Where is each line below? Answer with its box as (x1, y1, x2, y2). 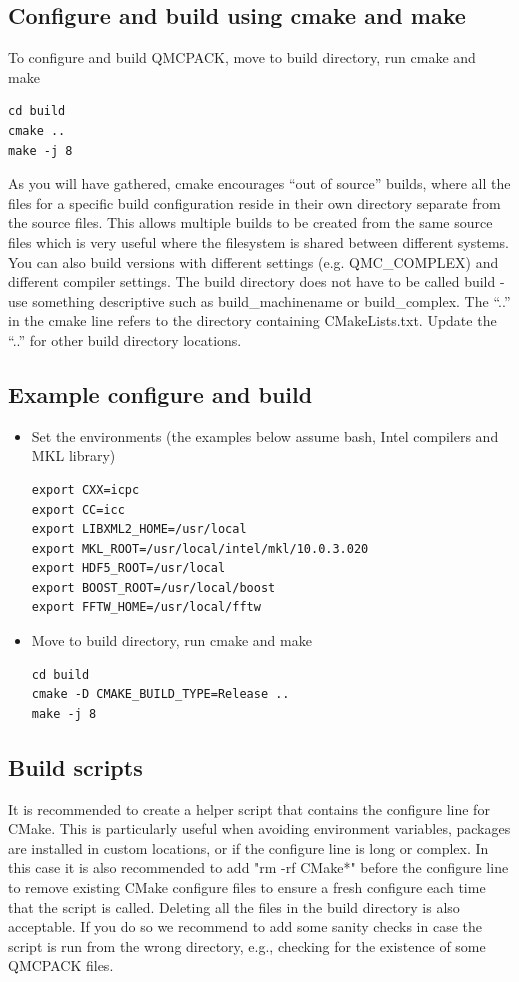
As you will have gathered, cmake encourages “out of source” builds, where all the (8, 173, 511, 194)
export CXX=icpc (31, 482, 140, 497)
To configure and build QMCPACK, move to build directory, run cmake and (8, 47, 476, 68)
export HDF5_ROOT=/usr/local (31, 561, 226, 576)
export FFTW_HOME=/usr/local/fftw (31, 600, 261, 615)
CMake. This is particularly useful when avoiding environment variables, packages (8, 818, 511, 839)
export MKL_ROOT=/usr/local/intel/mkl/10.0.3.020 (31, 541, 369, 556)
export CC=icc (31, 502, 125, 517)
